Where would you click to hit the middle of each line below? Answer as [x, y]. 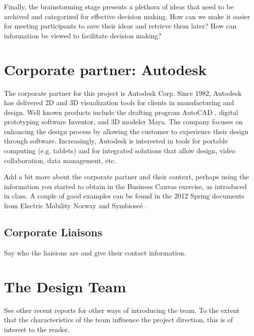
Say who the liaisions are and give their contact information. [95, 252]
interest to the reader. [37, 329]
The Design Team [65, 286]
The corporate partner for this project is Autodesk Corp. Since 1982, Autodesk [123, 93]
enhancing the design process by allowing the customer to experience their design [126, 131]
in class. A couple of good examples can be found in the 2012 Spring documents [124, 196]
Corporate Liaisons [53, 232]
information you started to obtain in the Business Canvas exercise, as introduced [126, 186]
